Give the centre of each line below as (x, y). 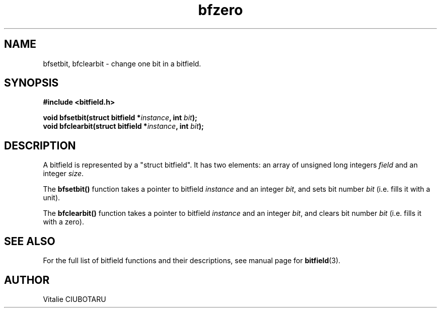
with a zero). (63, 222)
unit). (52, 198)
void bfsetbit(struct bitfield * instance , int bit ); (120, 118)
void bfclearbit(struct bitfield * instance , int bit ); (123, 126)
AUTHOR (27, 280)
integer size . (63, 174)
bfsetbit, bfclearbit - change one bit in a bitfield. (122, 63)
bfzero (220, 10)
